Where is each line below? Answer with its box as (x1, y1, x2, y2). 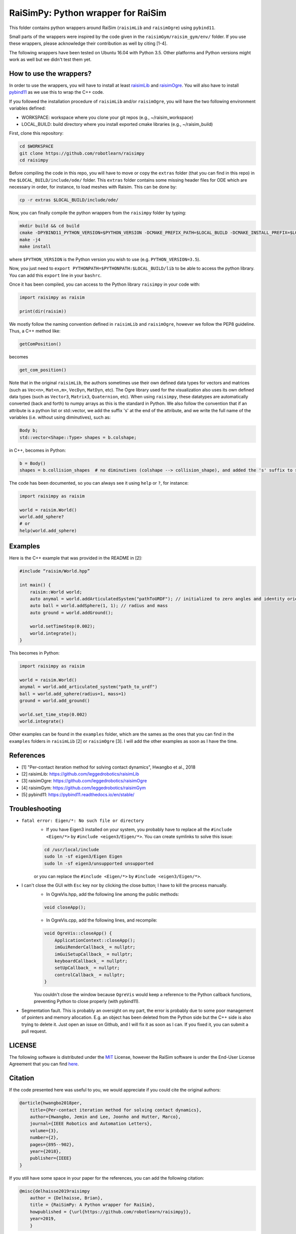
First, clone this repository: (9, 130, 64, 136)
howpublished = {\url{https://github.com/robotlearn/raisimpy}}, (30, 1209, 191, 1214)
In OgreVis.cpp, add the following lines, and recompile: (46, 917, 157, 923)
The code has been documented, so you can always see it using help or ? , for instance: (9, 480, 189, 486)
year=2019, (30, 1216, 56, 1222)
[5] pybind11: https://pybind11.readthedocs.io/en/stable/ (21, 792, 135, 798)
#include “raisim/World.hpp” (19, 568, 90, 574)
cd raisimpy (19, 157, 49, 163)
